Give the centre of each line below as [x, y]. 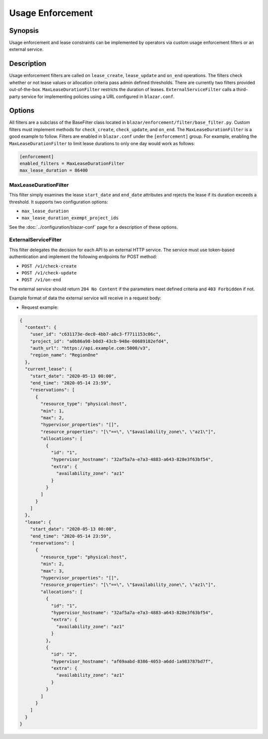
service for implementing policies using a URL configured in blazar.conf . [98, 96]
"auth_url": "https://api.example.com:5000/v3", [90, 348]
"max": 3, [52, 571]
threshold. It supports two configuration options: [59, 202]
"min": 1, [52, 411]
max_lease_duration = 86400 [54, 171]
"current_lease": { [49, 369]
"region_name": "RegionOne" [64, 355]
